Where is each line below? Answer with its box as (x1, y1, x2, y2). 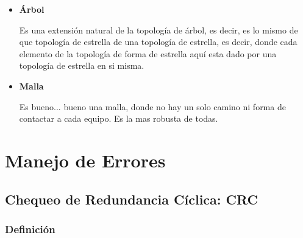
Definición (5, 221, 55, 236)
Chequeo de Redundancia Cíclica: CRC (5, 189, 258, 208)
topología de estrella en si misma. (19, 59, 144, 72)
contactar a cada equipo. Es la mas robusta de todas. (19, 112, 218, 125)
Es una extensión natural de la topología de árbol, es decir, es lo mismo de (19, 23, 298, 36)
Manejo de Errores (5, 147, 166, 172)
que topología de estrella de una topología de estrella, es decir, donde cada (19, 35, 298, 48)
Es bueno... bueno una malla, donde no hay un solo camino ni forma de (19, 100, 286, 113)
